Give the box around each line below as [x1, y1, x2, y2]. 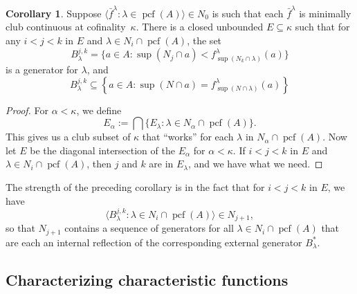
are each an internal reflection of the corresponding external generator [6, 235, 302, 249]
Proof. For [6, 102, 49, 117]
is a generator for [6, 62, 78, 77]
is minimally [299, 6, 351, 20]
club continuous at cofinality [6, 19, 126, 34]
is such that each [212, 6, 284, 20]
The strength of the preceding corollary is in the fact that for [6, 180, 265, 194]
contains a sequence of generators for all [64, 221, 234, 235]
